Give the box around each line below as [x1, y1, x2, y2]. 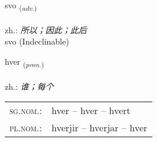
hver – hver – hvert [52, 103, 131, 118]
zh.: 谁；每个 [5, 80, 54, 92]
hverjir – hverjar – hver [52, 121, 148, 135]
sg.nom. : [9, 103, 42, 118]
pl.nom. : [9, 121, 42, 135]
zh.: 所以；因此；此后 [5, 23, 87, 36]
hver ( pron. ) [5, 55, 44, 69]
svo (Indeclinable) [5, 35, 69, 48]
